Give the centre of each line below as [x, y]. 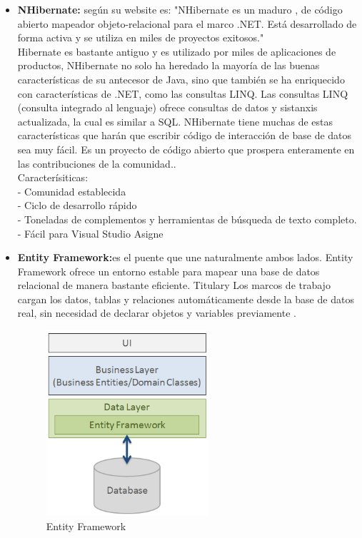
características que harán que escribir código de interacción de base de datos [185, 135]
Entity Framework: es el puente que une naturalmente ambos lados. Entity [185, 257]
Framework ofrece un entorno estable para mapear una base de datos [169, 271]
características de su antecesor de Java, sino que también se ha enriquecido [181, 79]
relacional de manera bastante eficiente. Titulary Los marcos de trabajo [174, 285]
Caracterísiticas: [53, 177]
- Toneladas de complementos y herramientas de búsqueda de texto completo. [187, 219]
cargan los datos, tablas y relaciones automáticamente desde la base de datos [186, 299]
